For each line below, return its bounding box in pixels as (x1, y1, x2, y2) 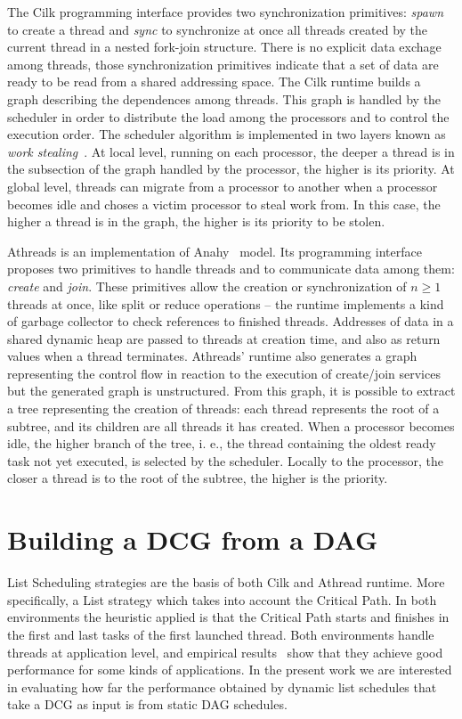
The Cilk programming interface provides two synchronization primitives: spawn (7, 3, 444, 20)
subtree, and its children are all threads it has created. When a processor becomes (7, 416, 455, 435)
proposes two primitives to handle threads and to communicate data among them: (7, 259, 455, 278)
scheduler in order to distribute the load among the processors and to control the (7, 107, 450, 126)
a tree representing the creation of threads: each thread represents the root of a (7, 399, 440, 418)
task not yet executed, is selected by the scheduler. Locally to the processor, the (7, 451, 443, 470)
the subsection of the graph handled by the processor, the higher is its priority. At (7, 159, 455, 178)
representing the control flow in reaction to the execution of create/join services (7, 364, 441, 382)
